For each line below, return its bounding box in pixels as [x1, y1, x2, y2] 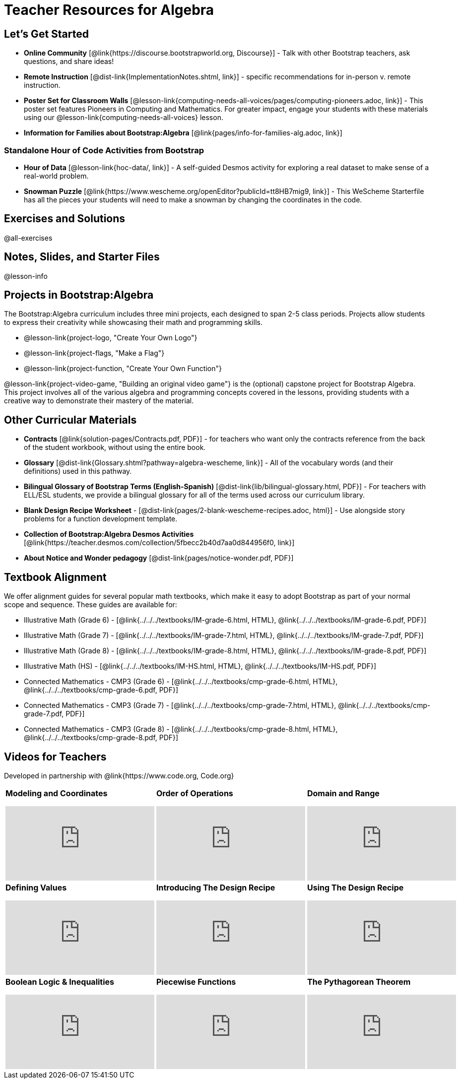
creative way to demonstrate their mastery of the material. [4, 396, 194, 405]
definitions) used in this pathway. [24, 467, 132, 476]
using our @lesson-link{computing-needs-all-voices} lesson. [24, 113, 223, 122]
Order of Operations [156, 788, 233, 798]
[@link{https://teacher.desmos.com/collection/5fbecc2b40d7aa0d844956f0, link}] [24, 538, 295, 547]
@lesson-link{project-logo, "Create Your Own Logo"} [24, 333, 197, 342]
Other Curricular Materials [4, 413, 137, 426]
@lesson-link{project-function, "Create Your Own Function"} [24, 364, 222, 373]
